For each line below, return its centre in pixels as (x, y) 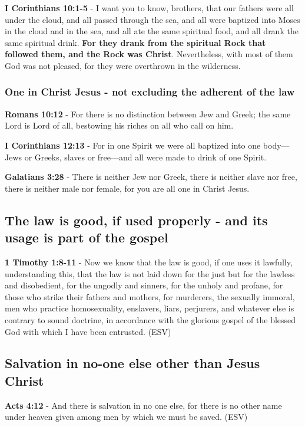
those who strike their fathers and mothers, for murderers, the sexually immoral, (150, 296)
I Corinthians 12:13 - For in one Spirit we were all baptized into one (133, 145)
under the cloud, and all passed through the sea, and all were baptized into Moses (152, 19)
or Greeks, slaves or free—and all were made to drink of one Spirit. (145, 157)
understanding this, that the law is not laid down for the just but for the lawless (150, 273)
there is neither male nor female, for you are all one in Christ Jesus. (127, 188)
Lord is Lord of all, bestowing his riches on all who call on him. (119, 125)
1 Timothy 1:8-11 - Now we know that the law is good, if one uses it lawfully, (149, 262)
